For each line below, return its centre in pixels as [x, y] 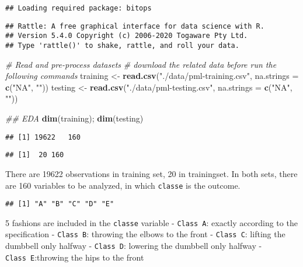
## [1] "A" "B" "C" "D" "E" [60, 204]
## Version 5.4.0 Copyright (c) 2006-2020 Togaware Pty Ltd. [127, 36]
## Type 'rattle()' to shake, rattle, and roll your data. [122, 45]
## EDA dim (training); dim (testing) [74, 118]
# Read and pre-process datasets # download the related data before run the [141, 64]
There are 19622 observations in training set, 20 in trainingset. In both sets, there [151, 173]
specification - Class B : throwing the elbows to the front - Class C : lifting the [145, 234]
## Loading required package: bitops [79, 8]
